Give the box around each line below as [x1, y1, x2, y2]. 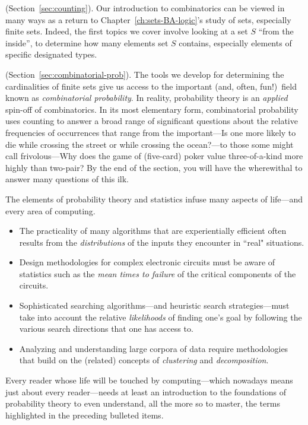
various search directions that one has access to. [19, 322, 193, 335]
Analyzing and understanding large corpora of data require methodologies [19, 342, 288, 354]
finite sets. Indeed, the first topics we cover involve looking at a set [5, 25, 248, 37]
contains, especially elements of [179, 36, 292, 49]
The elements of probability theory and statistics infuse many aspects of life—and [5, 192, 303, 205]
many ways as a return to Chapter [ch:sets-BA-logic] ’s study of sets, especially [5, 13, 291, 26]
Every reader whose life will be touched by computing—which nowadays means [5, 374, 293, 386]
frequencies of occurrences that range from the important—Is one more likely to [5, 126, 296, 138]
